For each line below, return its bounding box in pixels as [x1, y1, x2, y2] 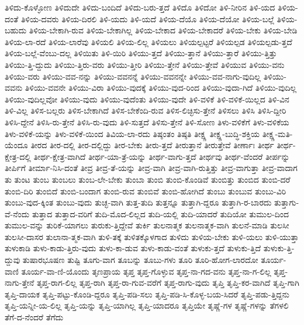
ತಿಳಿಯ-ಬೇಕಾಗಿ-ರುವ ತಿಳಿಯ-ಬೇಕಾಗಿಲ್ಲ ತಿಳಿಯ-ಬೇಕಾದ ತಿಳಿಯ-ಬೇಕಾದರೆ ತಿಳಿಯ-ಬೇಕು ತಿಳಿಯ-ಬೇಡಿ [29, 24, 298, 36]
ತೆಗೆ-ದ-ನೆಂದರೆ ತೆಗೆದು [5, 311, 64, 323]
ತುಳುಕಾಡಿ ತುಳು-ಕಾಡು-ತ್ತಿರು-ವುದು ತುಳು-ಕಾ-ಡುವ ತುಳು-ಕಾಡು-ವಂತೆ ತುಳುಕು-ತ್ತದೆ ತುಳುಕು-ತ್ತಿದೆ [5, 242, 261, 254]
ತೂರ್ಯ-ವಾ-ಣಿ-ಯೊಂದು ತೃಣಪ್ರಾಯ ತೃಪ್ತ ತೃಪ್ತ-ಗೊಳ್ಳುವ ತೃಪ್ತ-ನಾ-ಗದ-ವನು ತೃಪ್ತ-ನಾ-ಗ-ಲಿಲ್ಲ [21, 265, 271, 277]
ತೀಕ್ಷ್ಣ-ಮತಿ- [262, 127, 293, 139]
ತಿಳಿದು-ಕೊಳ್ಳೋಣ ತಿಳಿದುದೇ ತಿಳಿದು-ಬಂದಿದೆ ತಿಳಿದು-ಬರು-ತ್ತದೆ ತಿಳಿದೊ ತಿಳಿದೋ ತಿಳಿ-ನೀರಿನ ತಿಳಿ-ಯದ [5, 1, 275, 13]
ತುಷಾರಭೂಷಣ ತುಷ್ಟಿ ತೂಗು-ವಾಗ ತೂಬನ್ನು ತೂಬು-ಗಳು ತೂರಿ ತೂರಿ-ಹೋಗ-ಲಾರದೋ [22, 254, 258, 266]
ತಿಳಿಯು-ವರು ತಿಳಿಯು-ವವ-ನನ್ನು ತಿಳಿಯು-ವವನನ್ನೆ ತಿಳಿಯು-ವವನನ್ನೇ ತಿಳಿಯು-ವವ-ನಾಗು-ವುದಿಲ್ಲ [5, 70, 261, 82]
